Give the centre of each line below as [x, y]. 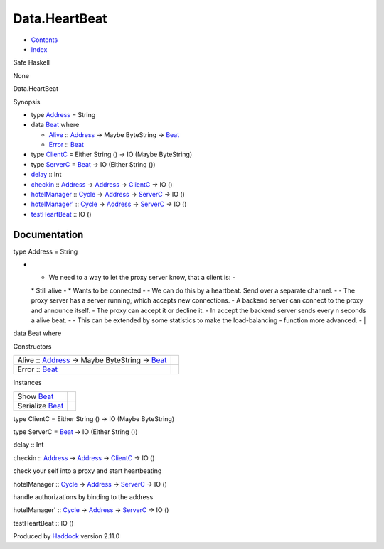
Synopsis [27, 102]
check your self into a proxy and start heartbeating [87, 471]
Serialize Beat [41, 406]
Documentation [48, 234]
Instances [27, 383]
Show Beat [36, 396]
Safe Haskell [31, 62]
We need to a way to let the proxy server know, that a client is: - [142, 278]
